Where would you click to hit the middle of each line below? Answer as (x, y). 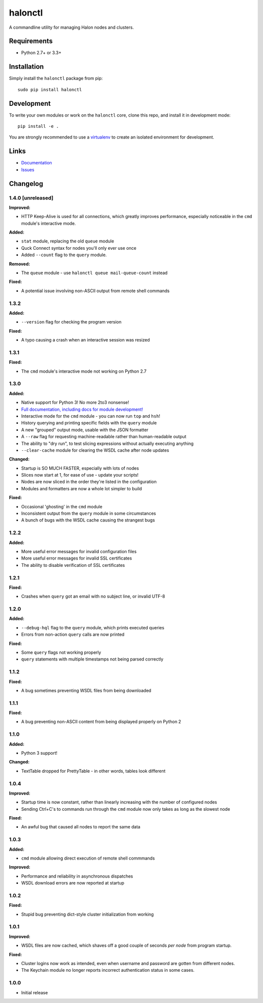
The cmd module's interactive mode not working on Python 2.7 (84, 371)
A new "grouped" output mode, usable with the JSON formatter (85, 430)
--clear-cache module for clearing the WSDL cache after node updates (95, 450)
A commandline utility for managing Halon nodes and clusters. (71, 27)
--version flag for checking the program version (71, 322)
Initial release (35, 992)
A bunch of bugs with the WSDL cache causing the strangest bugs (88, 520)
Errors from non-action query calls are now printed (73, 635)
